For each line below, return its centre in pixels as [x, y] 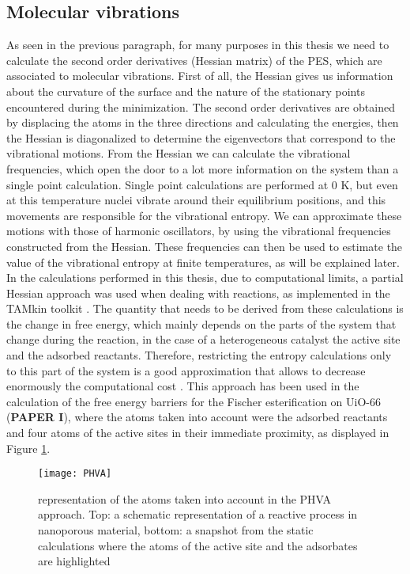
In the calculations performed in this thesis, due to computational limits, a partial [205, 277]
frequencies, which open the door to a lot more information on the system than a [203, 168]
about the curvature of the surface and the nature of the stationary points [186, 91]
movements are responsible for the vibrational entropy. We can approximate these [204, 215]
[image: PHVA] [75, 474]
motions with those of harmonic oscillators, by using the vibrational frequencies [199, 231]
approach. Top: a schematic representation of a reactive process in [198, 514]
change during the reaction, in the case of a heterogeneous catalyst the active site [203, 339]
